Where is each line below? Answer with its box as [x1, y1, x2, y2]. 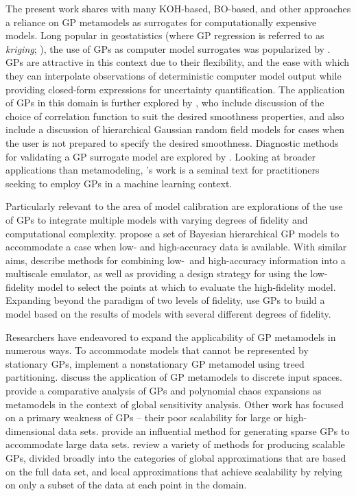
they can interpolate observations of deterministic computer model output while [5, 68, 342, 82]
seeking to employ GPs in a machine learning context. [5, 176, 233, 190]
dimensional [5, 423, 56, 438]
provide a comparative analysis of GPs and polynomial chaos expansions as [5, 383, 322, 398]
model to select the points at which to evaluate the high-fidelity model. [37, 279, 336, 294]
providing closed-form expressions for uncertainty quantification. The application [5, 82, 345, 96]
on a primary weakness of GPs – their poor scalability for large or [5, 410, 283, 425]
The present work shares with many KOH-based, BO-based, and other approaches [5, 1, 351, 15]
